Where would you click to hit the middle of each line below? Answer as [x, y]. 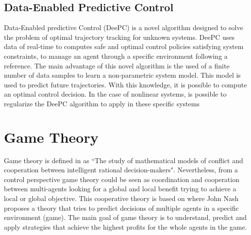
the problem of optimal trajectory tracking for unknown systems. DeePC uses [119, 37]
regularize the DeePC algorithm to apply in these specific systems [102, 103]
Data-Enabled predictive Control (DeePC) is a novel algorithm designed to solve [124, 27]
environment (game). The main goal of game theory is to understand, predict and [125, 217]
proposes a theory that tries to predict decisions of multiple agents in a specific [121, 208]
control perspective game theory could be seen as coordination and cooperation [122, 179]
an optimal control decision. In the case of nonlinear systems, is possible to [115, 94]
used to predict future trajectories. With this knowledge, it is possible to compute [125, 84]
